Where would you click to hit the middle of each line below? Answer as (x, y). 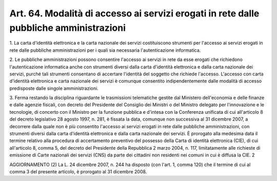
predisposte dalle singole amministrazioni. (54, 88)
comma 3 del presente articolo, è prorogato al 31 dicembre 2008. (78, 171)
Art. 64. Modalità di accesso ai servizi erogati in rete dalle (134, 13)
